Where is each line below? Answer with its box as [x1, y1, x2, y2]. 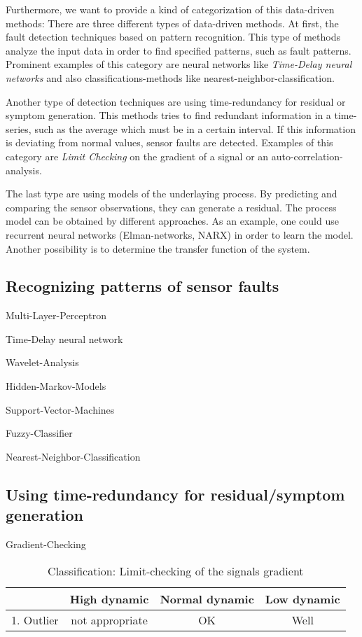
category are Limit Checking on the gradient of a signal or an [6, 148, 269, 163]
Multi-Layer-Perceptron [6, 308, 107, 323]
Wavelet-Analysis [6, 355, 79, 370]
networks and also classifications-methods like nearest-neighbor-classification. [6, 70, 335, 85]
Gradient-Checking [6, 537, 86, 552]
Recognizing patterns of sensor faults [6, 275, 279, 297]
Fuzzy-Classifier [6, 426, 73, 440]
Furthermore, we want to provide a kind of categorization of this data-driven [6, 2, 335, 16]
